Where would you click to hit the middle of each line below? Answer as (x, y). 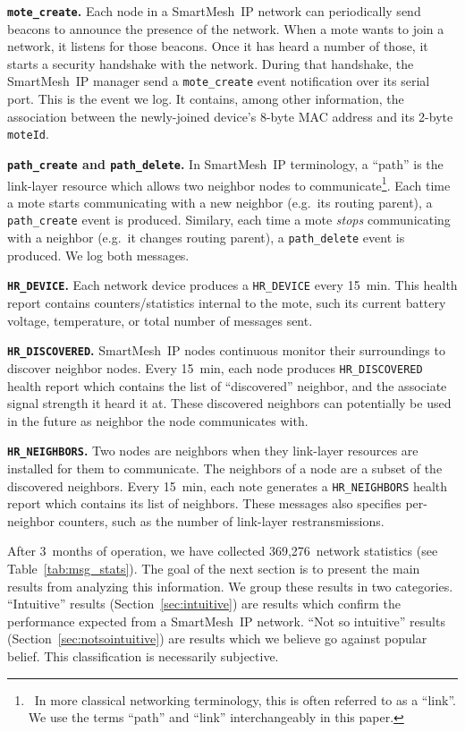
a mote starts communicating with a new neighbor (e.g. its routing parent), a (220, 202)
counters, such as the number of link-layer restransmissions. (221, 520)
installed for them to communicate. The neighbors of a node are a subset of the (225, 468)
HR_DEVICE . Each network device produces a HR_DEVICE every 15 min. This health (232, 285)
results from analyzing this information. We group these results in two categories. (230, 586)
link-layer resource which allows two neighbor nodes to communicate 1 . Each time (229, 183)
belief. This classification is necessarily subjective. (143, 655)
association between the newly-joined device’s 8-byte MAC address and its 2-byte (230, 116)
